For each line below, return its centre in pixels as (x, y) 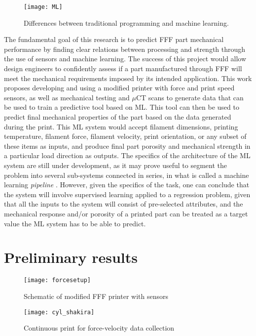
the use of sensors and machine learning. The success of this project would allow (125, 59)
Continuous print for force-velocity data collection (99, 328)
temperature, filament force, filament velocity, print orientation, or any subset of (125, 136)
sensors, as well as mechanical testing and (67, 97)
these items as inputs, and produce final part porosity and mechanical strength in (127, 146)
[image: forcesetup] (57, 280)
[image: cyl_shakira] (59, 312)
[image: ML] (43, 7)
